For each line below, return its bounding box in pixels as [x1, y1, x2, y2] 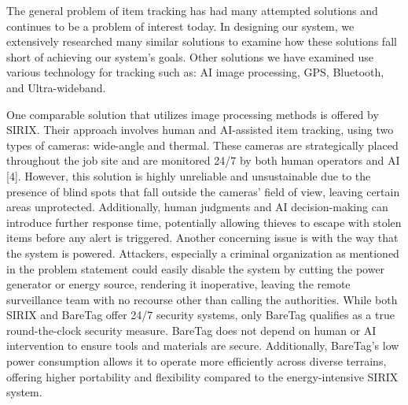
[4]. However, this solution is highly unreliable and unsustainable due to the [6, 167, 371, 184]
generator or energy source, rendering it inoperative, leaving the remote [6, 276, 351, 292]
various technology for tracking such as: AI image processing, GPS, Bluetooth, [6, 64, 384, 80]
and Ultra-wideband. [6, 79, 106, 95]
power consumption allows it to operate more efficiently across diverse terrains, [6, 353, 387, 370]
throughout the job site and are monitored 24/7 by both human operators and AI [6, 152, 400, 169]
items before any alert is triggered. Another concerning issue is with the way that [6, 229, 399, 246]
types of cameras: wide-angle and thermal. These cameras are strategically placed [6, 136, 399, 153]
